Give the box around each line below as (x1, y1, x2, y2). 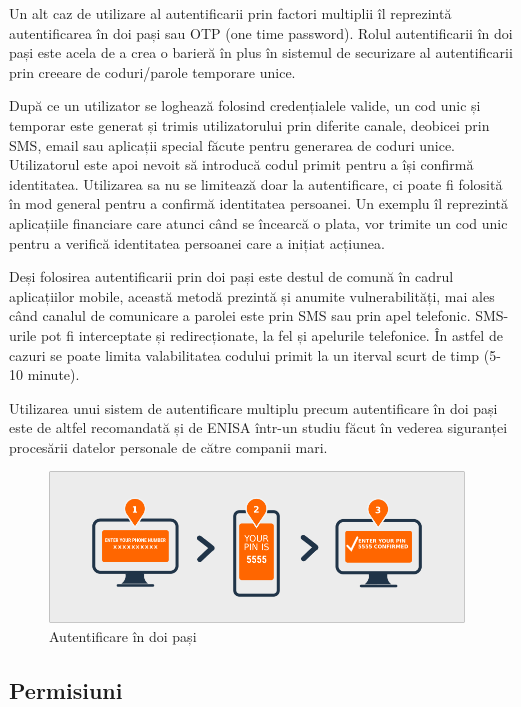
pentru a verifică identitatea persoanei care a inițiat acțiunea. (9, 232, 385, 253)
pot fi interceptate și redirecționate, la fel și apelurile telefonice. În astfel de (40, 324, 503, 345)
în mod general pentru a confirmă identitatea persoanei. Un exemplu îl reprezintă (9, 193, 508, 214)
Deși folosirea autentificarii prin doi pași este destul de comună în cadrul (9, 266, 454, 287)
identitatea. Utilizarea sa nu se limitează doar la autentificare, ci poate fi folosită (9, 173, 503, 194)
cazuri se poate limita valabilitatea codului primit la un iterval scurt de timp (9, 344, 480, 365)
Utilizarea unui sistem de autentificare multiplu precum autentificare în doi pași (9, 397, 498, 418)
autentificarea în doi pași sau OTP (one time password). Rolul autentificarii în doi (9, 22, 513, 43)
